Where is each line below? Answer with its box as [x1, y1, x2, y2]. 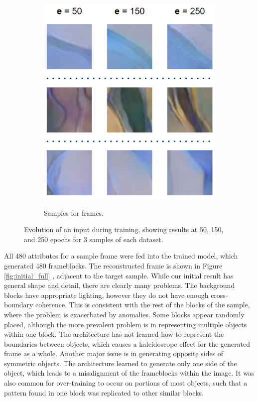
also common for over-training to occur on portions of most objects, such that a [4, 378, 248, 388]
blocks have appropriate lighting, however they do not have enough [4, 289, 209, 300]
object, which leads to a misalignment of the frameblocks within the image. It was [4, 368, 255, 378]
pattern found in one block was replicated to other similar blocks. [4, 387, 204, 398]
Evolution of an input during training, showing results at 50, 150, [24, 224, 224, 235]
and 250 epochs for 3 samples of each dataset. [24, 234, 163, 244]
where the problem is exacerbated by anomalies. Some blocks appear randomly [4, 309, 245, 319]
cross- [211, 289, 228, 300]
